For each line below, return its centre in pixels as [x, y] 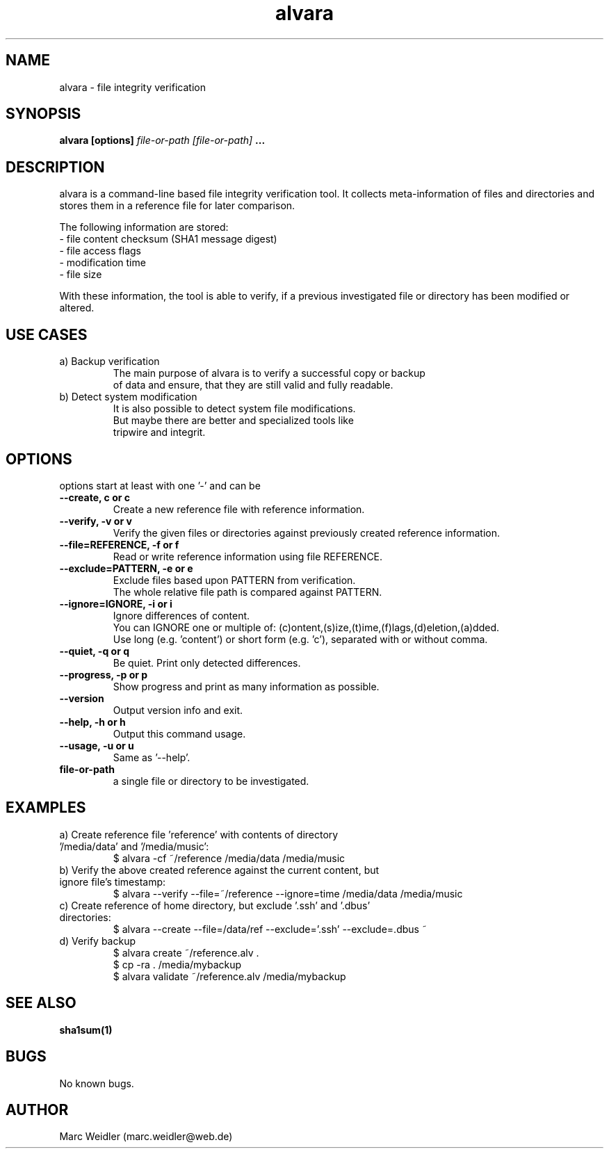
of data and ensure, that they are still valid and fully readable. [253, 385]
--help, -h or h [92, 722]
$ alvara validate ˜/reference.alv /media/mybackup [229, 976]
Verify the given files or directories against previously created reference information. [307, 533]
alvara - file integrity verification [132, 87]
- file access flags [100, 251]
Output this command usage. [179, 733]
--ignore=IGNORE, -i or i [116, 603]
